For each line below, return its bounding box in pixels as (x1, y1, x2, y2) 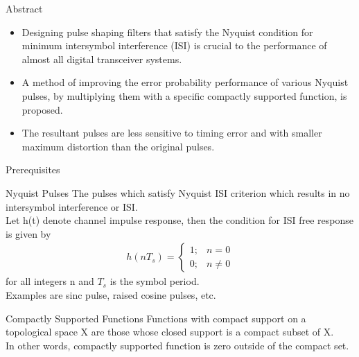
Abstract (6, 1, 43, 15)
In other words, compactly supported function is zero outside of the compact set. (6, 338, 349, 352)
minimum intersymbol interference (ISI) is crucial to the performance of (21, 38, 327, 53)
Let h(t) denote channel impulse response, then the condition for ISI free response (6, 213, 354, 227)
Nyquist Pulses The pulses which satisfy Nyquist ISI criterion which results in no (6, 185, 350, 200)
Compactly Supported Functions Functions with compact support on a (6, 311, 306, 325)
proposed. (21, 102, 63, 116)
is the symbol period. (110, 274, 200, 288)
